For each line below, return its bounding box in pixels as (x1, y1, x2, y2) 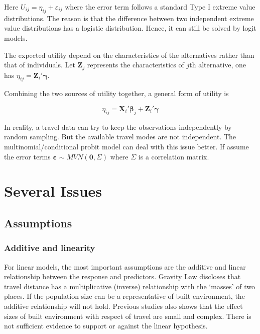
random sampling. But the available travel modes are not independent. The (4, 131, 236, 142)
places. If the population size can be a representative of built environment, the (4, 291, 245, 301)
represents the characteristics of (87, 59, 184, 70)
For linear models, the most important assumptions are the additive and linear (4, 261, 246, 272)
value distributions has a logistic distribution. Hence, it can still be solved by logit (4, 23, 256, 33)
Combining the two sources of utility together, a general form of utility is (4, 88, 229, 99)
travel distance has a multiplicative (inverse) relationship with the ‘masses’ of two (4, 281, 255, 291)
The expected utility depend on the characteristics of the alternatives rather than (4, 49, 254, 60)
